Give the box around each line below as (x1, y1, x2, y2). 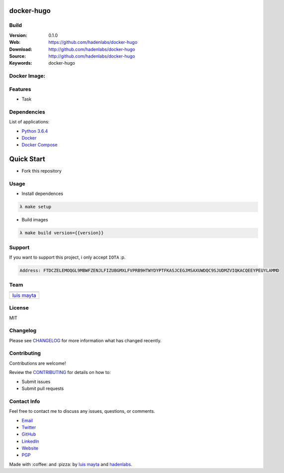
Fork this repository (21, 168, 62, 174)
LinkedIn (21, 438, 39, 444)
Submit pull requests (21, 385, 64, 391)
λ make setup (19, 204, 52, 210)
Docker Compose (21, 142, 58, 148)
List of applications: (9, 119, 50, 125)
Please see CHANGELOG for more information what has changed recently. (9, 337, 162, 343)
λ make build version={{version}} (19, 230, 104, 236)
